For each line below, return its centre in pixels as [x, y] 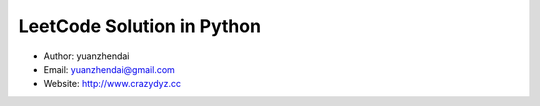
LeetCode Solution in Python [140, 26]
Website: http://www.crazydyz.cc [112, 84]
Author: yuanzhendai [86, 56]
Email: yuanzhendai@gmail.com [109, 69]
